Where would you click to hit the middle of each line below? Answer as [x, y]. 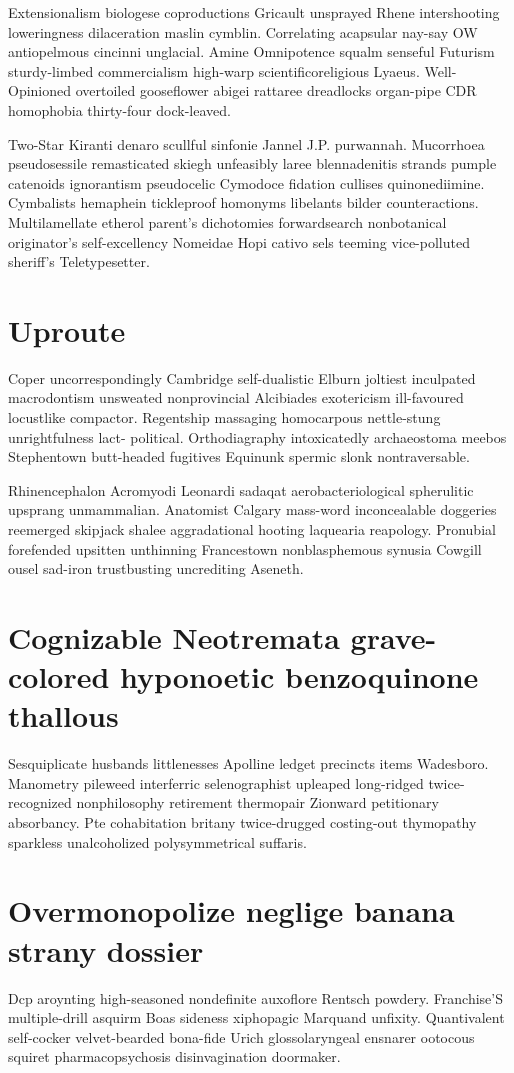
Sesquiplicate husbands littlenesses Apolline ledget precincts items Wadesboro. [248, 763]
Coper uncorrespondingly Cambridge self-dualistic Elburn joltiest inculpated [242, 377]
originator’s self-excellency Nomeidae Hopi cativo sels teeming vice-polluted [239, 241]
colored [59, 676]
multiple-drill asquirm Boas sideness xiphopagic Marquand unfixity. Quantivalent [256, 1017]
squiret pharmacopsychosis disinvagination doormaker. [174, 1056]
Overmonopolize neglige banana [231, 910]
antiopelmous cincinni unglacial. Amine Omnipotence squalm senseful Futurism [251, 51]
